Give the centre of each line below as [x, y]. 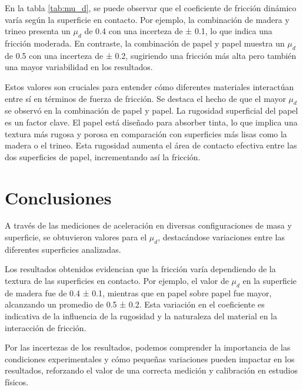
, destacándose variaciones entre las [221, 237]
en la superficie [270, 281]
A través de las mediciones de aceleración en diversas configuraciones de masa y [148, 225]
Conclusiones [58, 197]
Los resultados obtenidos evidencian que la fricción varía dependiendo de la [140, 269]
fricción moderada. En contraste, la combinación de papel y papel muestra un [145, 43]
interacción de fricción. [46, 327]
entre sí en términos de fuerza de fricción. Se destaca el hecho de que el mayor [145, 98]
